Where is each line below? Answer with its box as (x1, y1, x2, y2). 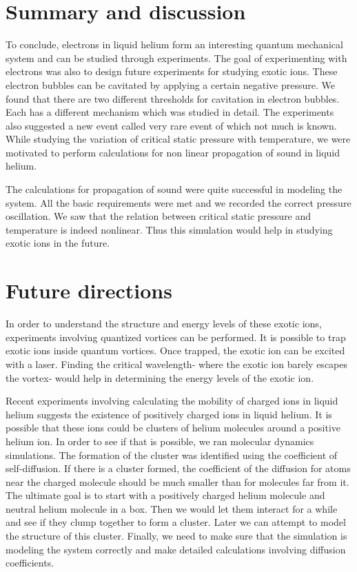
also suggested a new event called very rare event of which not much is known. (6, 118, 337, 132)
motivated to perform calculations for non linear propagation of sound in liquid (6, 145, 340, 159)
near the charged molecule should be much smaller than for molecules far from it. (6, 474, 349, 489)
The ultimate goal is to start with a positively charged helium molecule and (6, 488, 325, 502)
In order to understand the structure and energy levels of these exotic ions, (6, 316, 322, 331)
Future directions (6, 276, 172, 305)
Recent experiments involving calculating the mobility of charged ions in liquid (6, 394, 338, 408)
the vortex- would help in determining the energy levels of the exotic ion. (6, 370, 314, 385)
